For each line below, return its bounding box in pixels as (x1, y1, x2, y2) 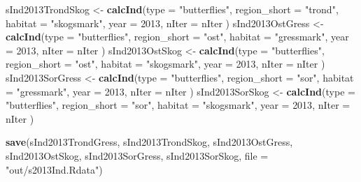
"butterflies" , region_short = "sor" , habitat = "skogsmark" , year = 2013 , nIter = (6, 98, 351, 112)
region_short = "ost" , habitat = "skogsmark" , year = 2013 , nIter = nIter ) (6, 56, 325, 71)
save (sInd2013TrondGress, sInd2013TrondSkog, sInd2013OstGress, (6, 135, 293, 149)
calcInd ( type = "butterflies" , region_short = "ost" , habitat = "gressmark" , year (6, 29, 349, 44)
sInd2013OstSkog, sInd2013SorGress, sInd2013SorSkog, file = (6, 148, 269, 162)
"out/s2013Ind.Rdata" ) (6, 162, 103, 176)
